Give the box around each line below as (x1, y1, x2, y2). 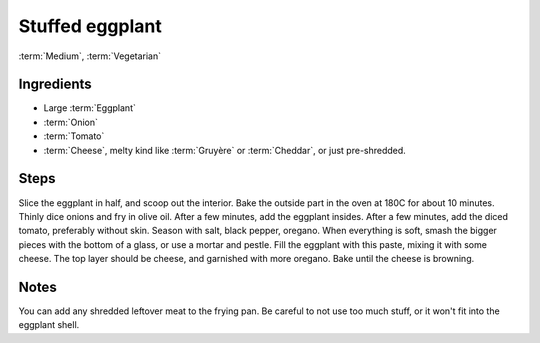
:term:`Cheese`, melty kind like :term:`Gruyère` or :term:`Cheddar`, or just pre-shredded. (43, 144, 407, 156)
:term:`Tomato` (43, 130, 105, 142)
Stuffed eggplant (18, 15, 162, 37)
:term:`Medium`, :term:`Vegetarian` (18, 50, 162, 62)
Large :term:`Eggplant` (43, 102, 137, 114)
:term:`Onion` (43, 116, 99, 128)
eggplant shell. (18, 319, 80, 331)
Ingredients (18, 76, 92, 93)
